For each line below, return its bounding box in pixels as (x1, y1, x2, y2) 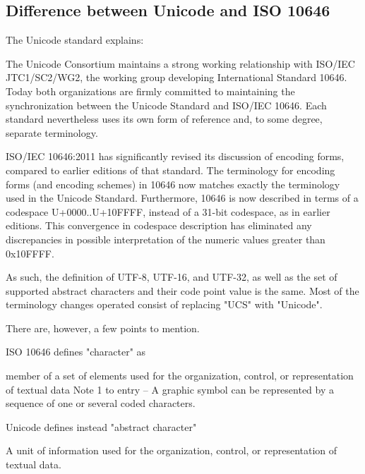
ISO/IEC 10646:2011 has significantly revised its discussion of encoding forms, (6, 149, 345, 164)
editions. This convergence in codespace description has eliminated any (6, 218, 312, 233)
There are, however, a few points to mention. (6, 320, 200, 335)
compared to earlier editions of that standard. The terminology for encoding (6, 162, 335, 177)
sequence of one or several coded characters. (6, 396, 196, 411)
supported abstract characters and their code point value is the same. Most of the (6, 283, 359, 298)
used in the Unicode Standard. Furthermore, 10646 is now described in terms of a (6, 190, 359, 205)
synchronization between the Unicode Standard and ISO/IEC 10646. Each (6, 97, 327, 112)
